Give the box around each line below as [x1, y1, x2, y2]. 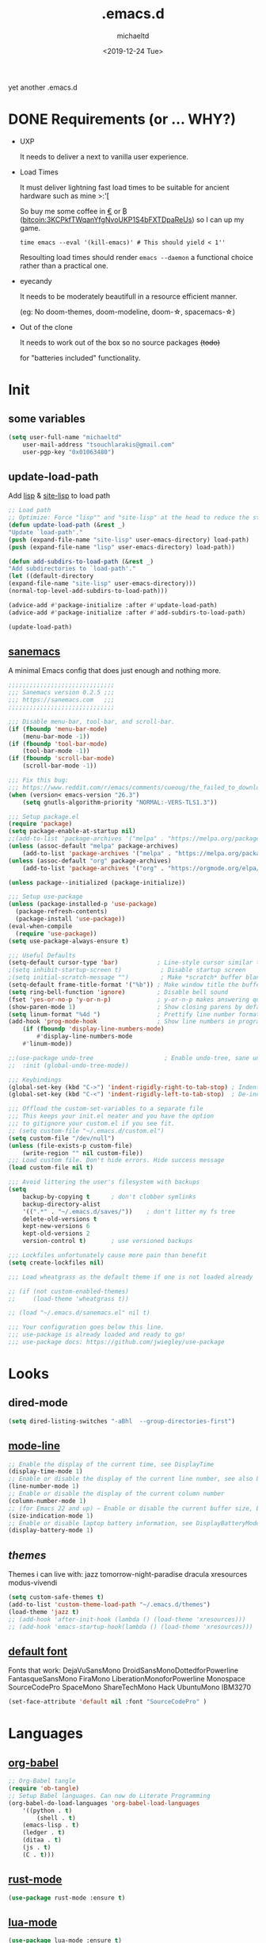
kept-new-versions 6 [22, 1222, 90, 1230]
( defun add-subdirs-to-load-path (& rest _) [8, 557, 154, 565]
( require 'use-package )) [15, 929, 97, 938]
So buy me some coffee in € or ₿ [19, 206, 127, 216]
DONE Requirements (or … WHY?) [8, 110, 236, 128]
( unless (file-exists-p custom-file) [8, 1142, 133, 1149]
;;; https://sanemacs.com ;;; [8, 696, 115, 704]
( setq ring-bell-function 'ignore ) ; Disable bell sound [8, 988, 228, 996]
